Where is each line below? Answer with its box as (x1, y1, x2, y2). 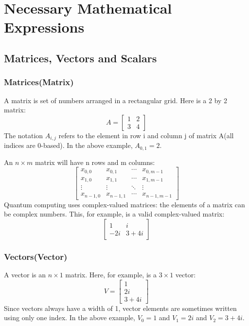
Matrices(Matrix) (4, 76, 74, 88)
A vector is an (4, 270, 46, 280)
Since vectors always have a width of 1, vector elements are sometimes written (4, 303, 237, 313)
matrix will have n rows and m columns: (35, 157, 155, 167)
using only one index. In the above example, (4, 312, 135, 323)
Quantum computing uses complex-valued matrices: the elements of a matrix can (4, 199, 245, 209)
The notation (4, 130, 43, 140)
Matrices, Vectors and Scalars (4, 50, 157, 65)
